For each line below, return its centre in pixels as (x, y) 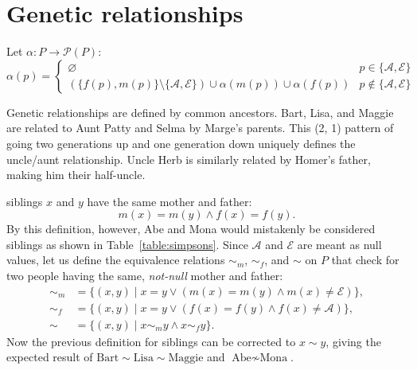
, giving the (353, 341)
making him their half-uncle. (76, 175)
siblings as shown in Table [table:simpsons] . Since (127, 244)
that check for (365, 260)
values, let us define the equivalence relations (116, 260)
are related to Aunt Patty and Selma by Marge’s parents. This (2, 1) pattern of (200, 128)
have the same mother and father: (170, 201)
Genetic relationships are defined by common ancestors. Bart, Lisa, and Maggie (200, 112)
